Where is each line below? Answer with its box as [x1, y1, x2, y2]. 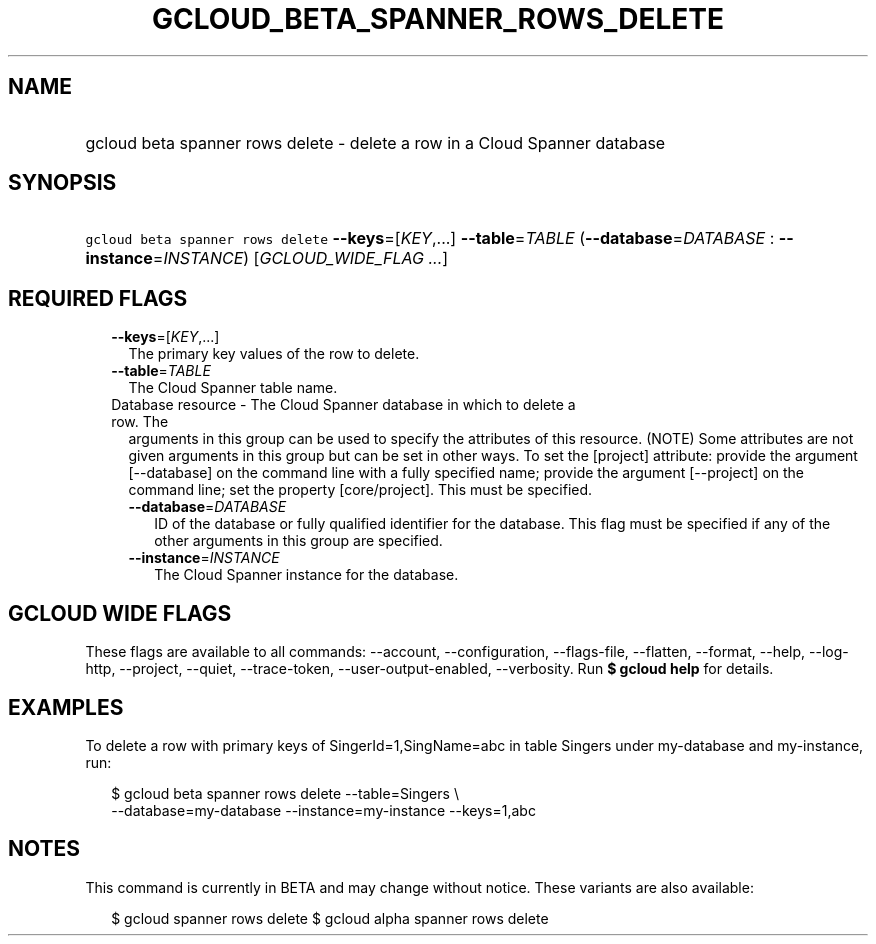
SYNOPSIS [8, 170, 117, 196]
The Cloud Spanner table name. [128, 379, 338, 397]
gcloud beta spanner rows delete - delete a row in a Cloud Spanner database [85, 132, 666, 153]
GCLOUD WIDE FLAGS [8, 600, 232, 626]
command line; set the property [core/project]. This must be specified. [128, 481, 593, 499]
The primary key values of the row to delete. [128, 345, 420, 363]
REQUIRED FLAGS [8, 285, 188, 311]
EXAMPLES [8, 694, 124, 720]
